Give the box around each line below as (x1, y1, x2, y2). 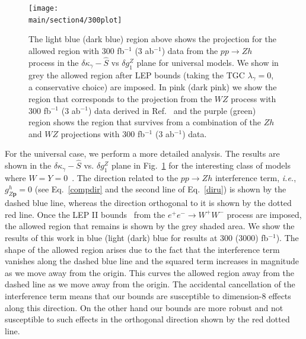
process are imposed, (227, 208, 302, 220)
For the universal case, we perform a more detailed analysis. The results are (5, 147, 280, 160)
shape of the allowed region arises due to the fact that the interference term (5, 243, 280, 255)
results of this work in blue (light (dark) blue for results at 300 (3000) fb (5, 232, 269, 244)
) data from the (161, 44, 218, 56)
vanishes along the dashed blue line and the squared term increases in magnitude (5, 255, 299, 267)
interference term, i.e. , (215, 171, 297, 183)
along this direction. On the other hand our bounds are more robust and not (5, 301, 283, 313)
